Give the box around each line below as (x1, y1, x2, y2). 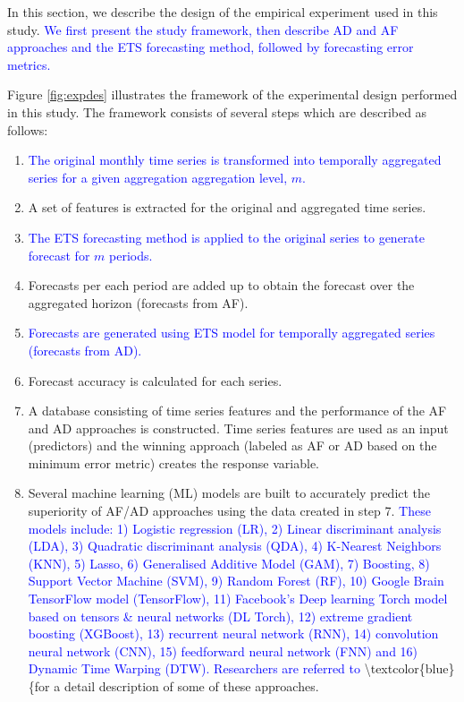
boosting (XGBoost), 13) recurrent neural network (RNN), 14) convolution (28, 624, 439, 643)
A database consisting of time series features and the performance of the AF (28, 401, 447, 420)
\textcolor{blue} (364, 659, 455, 678)
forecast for (28, 245, 90, 264)
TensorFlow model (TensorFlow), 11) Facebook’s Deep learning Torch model (28, 589, 448, 608)
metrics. (7, 55, 51, 73)
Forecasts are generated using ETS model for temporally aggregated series (28, 323, 435, 342)
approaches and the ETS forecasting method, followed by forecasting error (7, 38, 414, 56)
